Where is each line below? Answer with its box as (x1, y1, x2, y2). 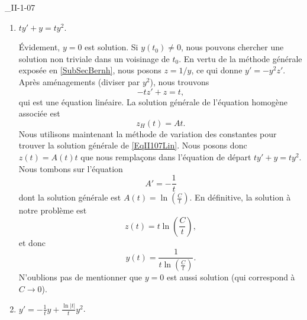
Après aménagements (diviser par (18, 75, 140, 88)
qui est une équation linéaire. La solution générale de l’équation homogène (18, 95, 288, 108)
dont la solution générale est (18, 191, 121, 203)
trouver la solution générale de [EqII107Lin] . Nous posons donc (18, 139, 247, 151)
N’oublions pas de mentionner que (18, 271, 143, 283)
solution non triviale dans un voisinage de (18, 52, 170, 64)
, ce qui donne (191, 64, 243, 76)
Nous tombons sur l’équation (18, 162, 123, 174)
